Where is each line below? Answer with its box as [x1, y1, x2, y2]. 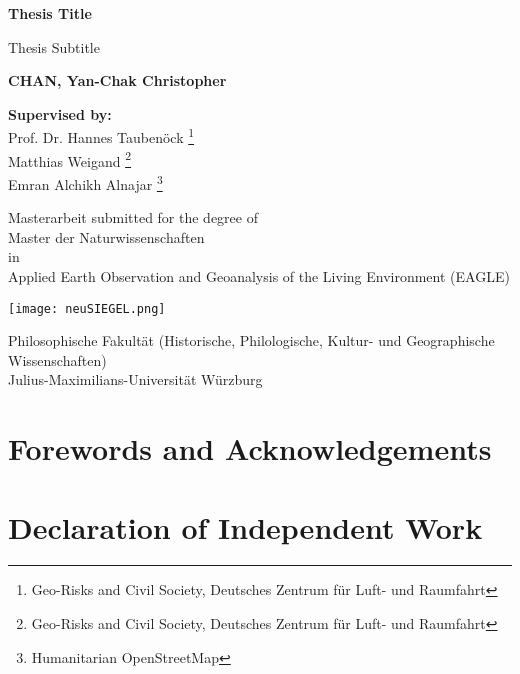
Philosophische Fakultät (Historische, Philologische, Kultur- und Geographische [8, 330, 495, 351]
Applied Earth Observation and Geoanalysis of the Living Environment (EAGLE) [8, 265, 510, 286]
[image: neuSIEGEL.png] [8, 301, 166, 316]
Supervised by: [8, 103, 112, 124]
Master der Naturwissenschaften [8, 226, 205, 247]
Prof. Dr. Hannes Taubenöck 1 [8, 124, 195, 148]
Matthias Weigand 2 [8, 147, 131, 171]
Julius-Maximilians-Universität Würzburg [8, 369, 263, 390]
